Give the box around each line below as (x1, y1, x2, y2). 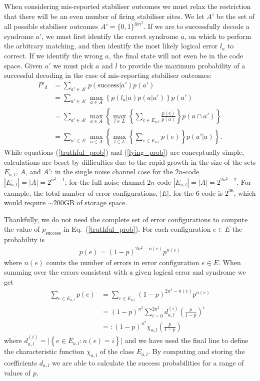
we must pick (53, 60, 93, 70)
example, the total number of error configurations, (4, 187, 158, 198)
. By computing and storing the (148, 346, 245, 357)
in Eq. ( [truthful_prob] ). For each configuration (63, 224, 211, 234)
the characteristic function (4, 346, 84, 357)
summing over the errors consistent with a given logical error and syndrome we (4, 267, 246, 277)
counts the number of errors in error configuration (46, 257, 199, 267)
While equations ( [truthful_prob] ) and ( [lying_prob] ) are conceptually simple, (4, 146, 244, 157)
